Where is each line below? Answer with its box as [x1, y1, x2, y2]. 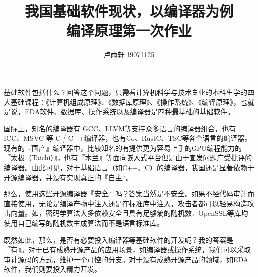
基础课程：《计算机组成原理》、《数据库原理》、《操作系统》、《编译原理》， [10, 96, 240, 107]
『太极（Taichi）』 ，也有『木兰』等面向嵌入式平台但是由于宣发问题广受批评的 [4, 152, 252, 163]
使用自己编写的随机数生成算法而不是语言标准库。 [4, 218, 164, 228]
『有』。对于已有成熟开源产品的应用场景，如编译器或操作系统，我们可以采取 [4, 244, 251, 255]
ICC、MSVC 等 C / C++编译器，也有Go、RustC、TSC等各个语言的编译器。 [4, 133, 252, 143]
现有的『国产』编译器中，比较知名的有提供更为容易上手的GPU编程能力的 [4, 142, 242, 153]
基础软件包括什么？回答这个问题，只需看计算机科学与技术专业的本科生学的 [4, 87, 247, 97]
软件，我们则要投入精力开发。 [4, 264, 101, 274]
